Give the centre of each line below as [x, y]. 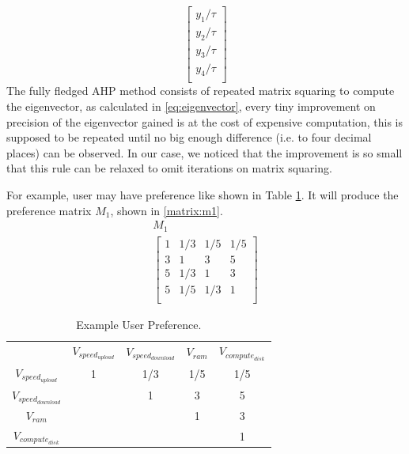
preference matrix [49, 210]
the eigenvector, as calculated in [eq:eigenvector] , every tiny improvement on [191, 106]
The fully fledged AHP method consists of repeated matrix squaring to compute [201, 91]
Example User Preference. [139, 324]
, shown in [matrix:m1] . [167, 210]
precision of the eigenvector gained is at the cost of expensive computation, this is [205, 121]
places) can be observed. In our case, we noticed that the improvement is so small [204, 152]
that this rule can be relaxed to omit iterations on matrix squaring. [169, 168]
